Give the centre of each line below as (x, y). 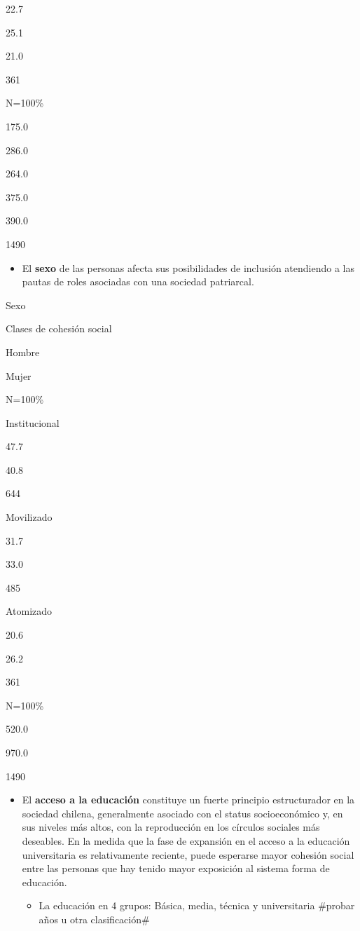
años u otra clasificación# (94, 919)
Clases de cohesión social (59, 328)
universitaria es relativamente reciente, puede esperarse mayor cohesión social (188, 854)
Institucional (33, 422)
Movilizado (29, 517)
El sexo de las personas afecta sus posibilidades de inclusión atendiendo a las (188, 267)
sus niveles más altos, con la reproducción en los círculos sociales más (171, 827)
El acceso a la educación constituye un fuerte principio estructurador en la (188, 800)
